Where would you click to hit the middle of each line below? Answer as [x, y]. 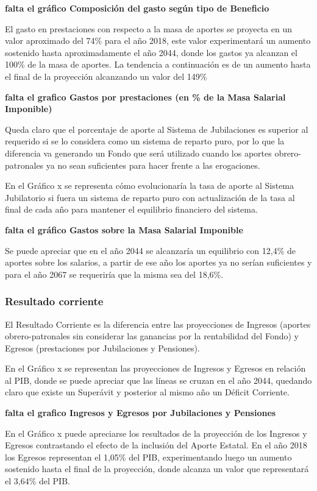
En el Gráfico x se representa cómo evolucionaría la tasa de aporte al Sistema [150, 185]
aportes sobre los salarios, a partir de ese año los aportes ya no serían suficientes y [158, 262]
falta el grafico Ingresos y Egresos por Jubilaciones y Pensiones [141, 413]
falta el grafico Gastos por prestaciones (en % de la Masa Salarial [145, 97]
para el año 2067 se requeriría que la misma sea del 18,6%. [114, 274]
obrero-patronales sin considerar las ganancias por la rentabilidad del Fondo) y [152, 336]
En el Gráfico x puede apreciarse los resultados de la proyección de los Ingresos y [156, 433]
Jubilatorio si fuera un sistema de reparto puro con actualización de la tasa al [150, 197]
